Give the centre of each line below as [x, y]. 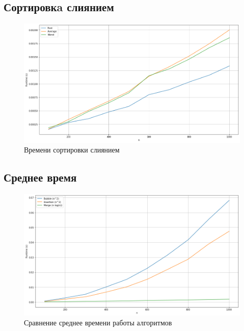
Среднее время [40, 177]
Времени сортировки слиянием [72, 150]
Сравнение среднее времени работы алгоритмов [98, 323]
